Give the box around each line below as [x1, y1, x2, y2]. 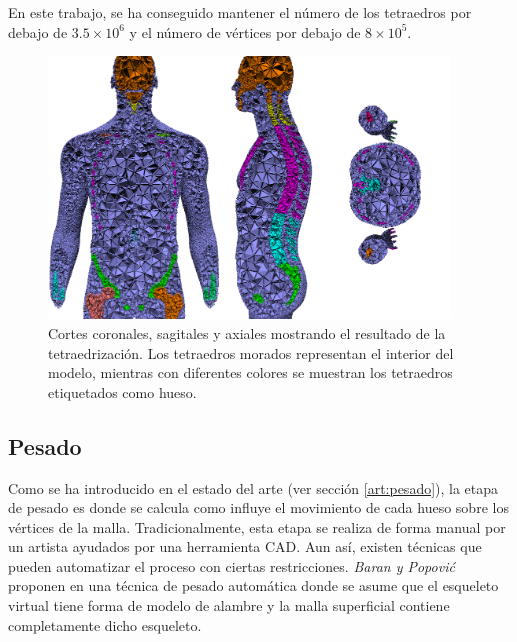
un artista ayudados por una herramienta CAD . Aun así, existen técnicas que [8, 536, 482, 557]
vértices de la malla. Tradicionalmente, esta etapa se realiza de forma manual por [8, 516, 506, 537]
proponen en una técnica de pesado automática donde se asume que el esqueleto [8, 575, 499, 596]
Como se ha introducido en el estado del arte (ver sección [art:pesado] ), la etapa [8, 477, 499, 498]
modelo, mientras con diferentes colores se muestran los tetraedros [48, 362, 453, 383]
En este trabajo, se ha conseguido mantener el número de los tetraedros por [8, 2, 472, 22]
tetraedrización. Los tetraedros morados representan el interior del [48, 342, 454, 363]
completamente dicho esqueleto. [8, 614, 202, 635]
